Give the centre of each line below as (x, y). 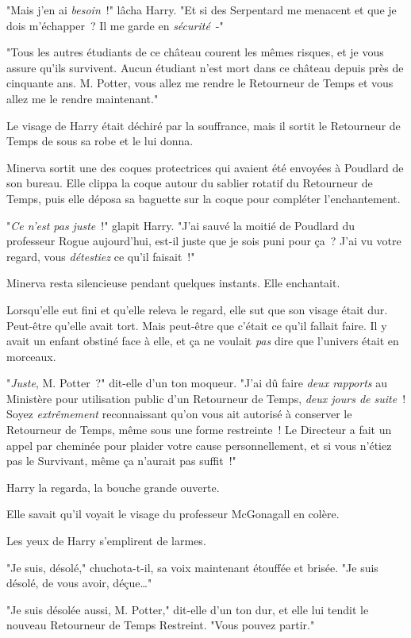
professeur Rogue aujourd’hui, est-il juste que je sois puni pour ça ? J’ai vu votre (204, 241)
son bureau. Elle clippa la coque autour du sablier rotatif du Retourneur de (190, 183)
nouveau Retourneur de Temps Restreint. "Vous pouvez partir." (161, 625)
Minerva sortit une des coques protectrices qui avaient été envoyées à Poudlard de (205, 167)
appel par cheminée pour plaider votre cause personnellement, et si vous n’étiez (199, 445)
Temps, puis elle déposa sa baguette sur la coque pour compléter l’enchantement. (204, 198)
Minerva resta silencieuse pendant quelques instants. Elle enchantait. (173, 283)
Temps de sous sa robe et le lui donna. (100, 141)
